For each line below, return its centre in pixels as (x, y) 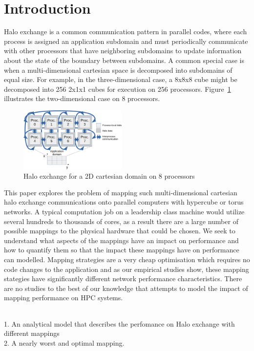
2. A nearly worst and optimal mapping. (64, 342)
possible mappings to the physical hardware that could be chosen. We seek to (120, 231)
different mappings (32, 333)
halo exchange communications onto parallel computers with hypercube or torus (124, 202)
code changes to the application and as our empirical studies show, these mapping (127, 269)
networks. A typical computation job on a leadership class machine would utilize (124, 211)
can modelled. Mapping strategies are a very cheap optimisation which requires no (127, 259)
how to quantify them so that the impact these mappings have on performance (122, 250)
